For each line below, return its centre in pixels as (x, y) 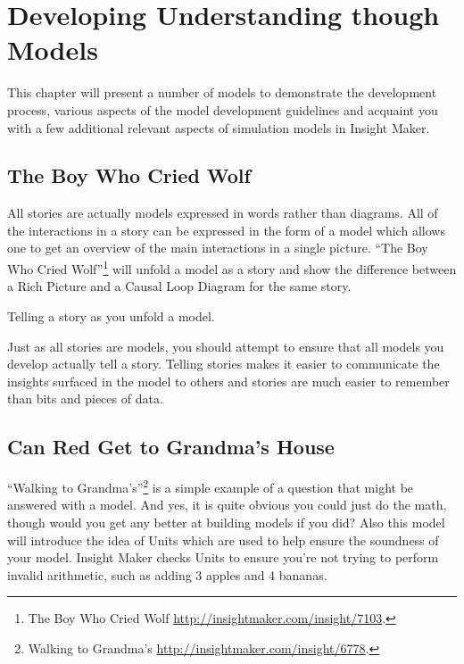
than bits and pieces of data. (85, 398)
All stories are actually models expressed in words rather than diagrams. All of (223, 213)
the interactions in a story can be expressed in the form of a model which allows (226, 230)
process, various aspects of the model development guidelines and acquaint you (223, 109)
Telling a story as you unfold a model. (111, 315)
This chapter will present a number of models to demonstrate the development (222, 92)
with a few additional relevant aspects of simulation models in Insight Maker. (219, 127)
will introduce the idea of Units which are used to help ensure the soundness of (223, 539)
